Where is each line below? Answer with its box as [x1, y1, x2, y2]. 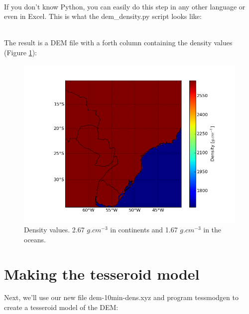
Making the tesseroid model [4, 263, 200, 284]
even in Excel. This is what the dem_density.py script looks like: [4, 11, 202, 21]
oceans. [24, 234, 46, 244]
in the [203, 224, 222, 235]
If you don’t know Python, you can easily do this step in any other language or [4, 1, 246, 11]
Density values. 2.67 [24, 224, 85, 235]
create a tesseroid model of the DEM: [4, 302, 119, 313]
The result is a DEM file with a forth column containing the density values [4, 37, 233, 48]
